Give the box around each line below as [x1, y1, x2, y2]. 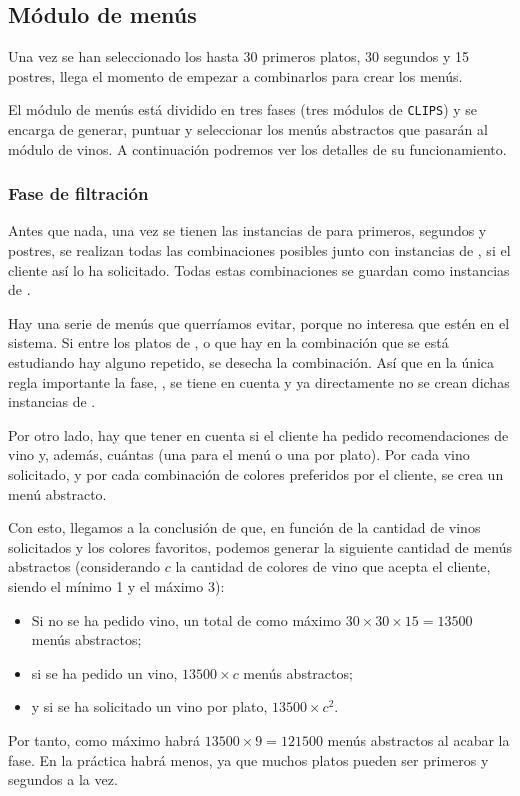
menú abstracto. [8, 483, 107, 504]
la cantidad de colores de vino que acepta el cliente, [175, 556, 491, 577]
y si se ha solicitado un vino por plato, [31, 696, 268, 717]
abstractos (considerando [8, 556, 160, 577]
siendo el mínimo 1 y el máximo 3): [8, 575, 225, 596]
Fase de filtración [8, 181, 149, 206]
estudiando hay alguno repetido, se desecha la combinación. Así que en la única [8, 352, 495, 373]
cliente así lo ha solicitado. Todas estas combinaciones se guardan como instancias [8, 259, 510, 280]
